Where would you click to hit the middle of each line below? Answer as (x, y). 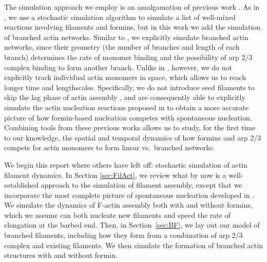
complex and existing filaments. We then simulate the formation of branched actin (133, 245)
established (22, 185)
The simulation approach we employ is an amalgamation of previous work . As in (132, 7)
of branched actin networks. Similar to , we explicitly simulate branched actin (126, 37)
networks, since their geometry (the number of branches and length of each (122, 47)
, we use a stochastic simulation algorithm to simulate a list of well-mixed (120, 17)
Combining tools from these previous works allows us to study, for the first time (130, 127)
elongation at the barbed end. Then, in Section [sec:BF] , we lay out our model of (132, 225)
